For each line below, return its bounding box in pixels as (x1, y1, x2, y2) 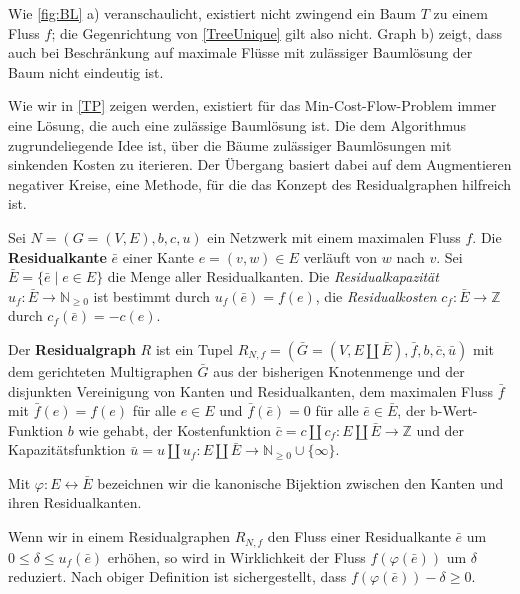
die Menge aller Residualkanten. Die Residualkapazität (107, 266, 439, 287)
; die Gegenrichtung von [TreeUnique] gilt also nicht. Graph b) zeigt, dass (51, 22, 502, 43)
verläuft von (303, 246, 378, 267)
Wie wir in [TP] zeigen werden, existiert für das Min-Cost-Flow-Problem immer (8, 95, 497, 116)
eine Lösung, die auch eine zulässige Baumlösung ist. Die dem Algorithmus (8, 114, 466, 135)
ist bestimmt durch (93, 285, 211, 306)
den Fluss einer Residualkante (267, 526, 451, 547)
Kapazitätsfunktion (8, 439, 126, 460)
